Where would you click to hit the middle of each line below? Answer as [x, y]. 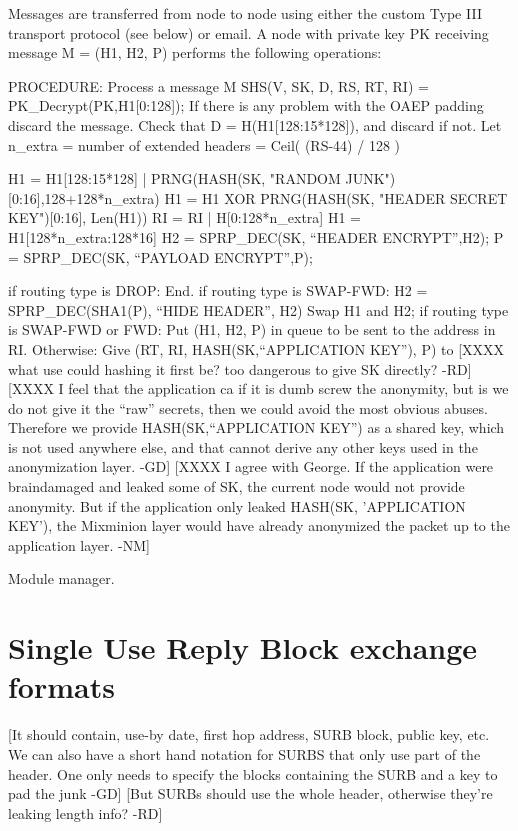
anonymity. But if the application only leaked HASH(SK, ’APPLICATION [237, 505]
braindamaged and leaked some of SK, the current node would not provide [236, 486]
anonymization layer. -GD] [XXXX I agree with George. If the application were [251, 466]
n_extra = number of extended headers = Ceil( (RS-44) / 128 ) [204, 144]
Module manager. [61, 578]
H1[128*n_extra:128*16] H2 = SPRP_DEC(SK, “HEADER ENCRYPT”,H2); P [256, 236]
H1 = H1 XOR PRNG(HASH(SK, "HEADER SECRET [336, 197]
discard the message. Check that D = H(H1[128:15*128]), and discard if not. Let [255, 124]
